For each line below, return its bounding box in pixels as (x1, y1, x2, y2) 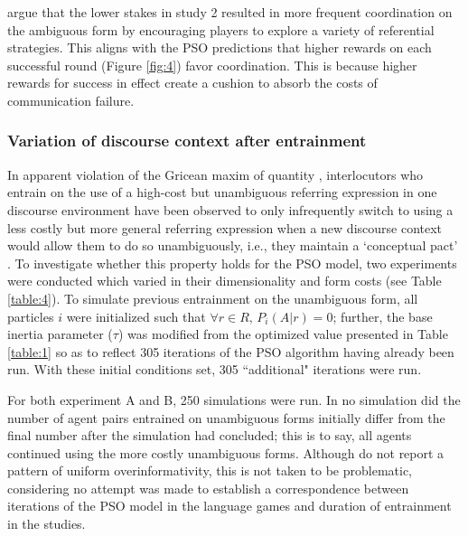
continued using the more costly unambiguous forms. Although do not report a (7, 443, 445, 462)
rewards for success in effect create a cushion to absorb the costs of (7, 73, 378, 92)
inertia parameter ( (7, 324, 113, 343)
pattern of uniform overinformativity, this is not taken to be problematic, (7, 461, 413, 480)
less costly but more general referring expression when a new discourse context (7, 218, 443, 237)
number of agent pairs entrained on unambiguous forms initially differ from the (7, 408, 445, 427)
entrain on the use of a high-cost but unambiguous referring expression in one (7, 183, 437, 202)
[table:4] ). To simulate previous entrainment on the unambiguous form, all (7, 288, 418, 307)
